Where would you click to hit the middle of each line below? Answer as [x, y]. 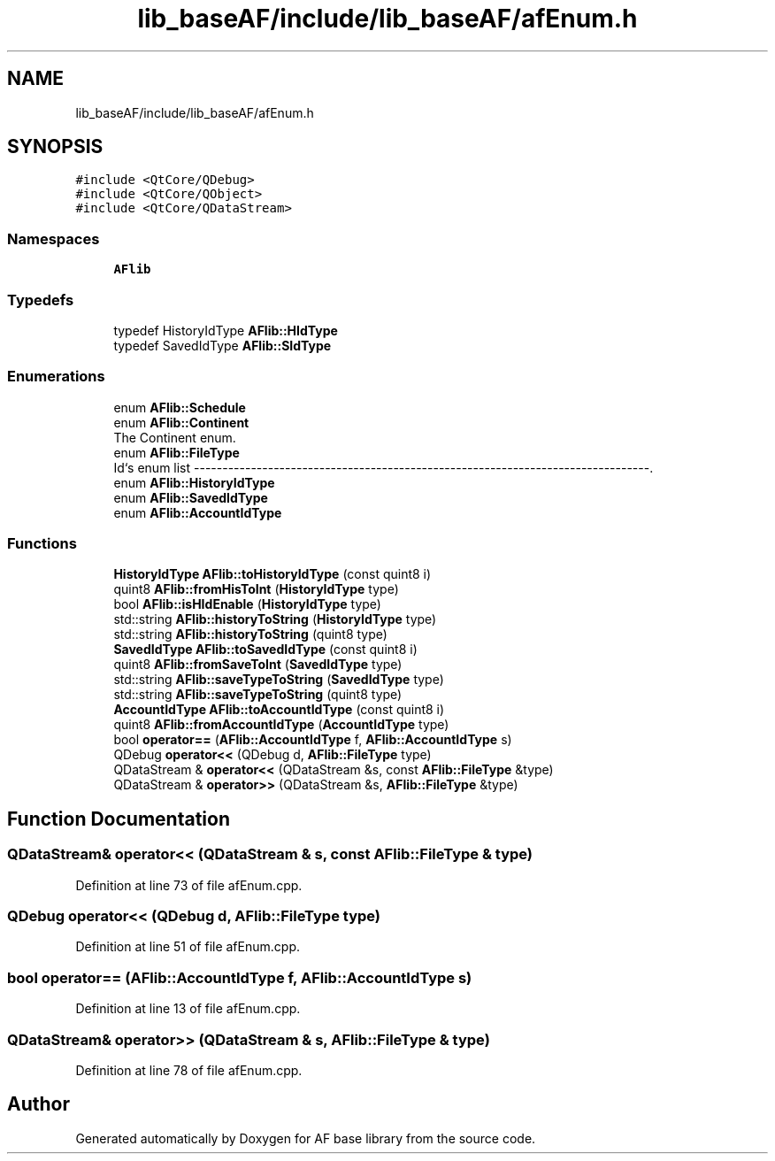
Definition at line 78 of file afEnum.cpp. [189, 1070]
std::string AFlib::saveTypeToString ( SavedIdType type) [279, 680]
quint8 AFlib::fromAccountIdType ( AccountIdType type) [281, 725]
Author [38, 1104]
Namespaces [54, 238]
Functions [42, 544]
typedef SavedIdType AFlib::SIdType [223, 345]
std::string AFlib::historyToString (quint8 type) [250, 634]
